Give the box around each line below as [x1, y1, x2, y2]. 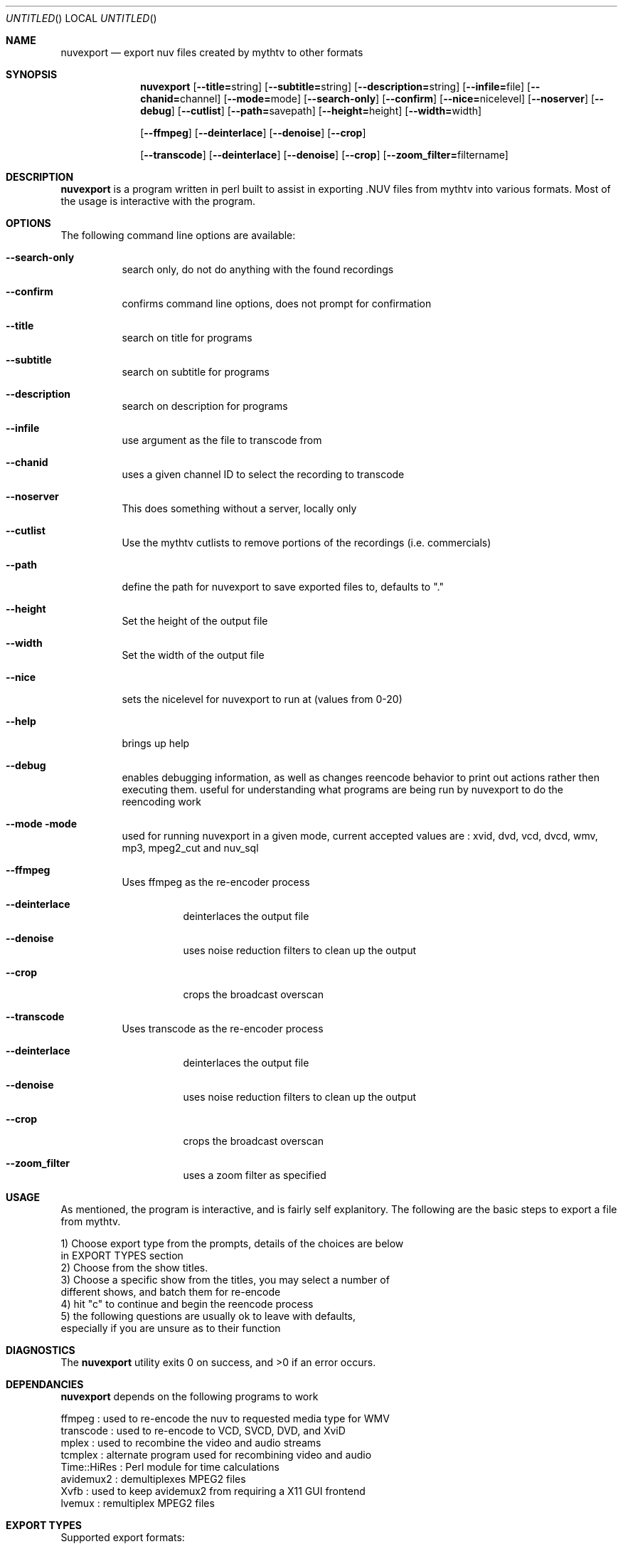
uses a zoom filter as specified [183, 1169, 326, 1181]
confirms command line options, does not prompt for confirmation [122, 297, 432, 310]
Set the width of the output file [122, 649, 265, 661]
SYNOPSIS [6, 68, 58, 80]
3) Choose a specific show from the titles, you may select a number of [60, 1274, 390, 1286]
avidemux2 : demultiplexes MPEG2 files [60, 1473, 246, 1485]
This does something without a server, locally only [122, 502, 357, 514]
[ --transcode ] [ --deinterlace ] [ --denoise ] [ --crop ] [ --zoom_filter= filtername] [140, 149, 508, 161]
